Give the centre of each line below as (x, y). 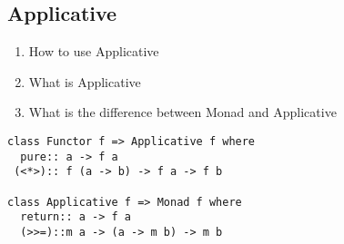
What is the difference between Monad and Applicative (182, 112)
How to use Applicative (94, 51)
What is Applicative (85, 81)
